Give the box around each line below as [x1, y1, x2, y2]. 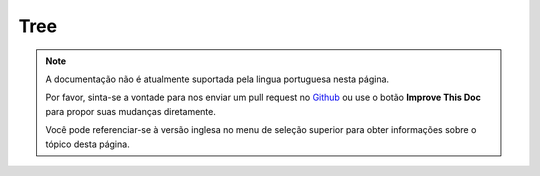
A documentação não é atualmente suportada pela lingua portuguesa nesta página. [45, 73, 390, 85]
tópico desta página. [45, 138, 130, 150]
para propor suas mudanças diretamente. [45, 105, 217, 117]
